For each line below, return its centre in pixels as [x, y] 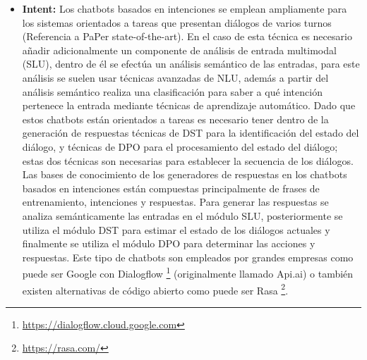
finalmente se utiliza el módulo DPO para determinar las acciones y [169, 243]
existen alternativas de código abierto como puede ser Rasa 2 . [155, 289]
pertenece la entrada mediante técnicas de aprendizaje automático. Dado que [189, 105]
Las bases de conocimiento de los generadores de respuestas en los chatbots [185, 174]
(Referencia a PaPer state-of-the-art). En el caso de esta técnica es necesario [187, 36]
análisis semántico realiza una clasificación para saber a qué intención [172, 91]
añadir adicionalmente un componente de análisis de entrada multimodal [179, 50]
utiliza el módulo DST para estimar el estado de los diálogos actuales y [176, 229]
